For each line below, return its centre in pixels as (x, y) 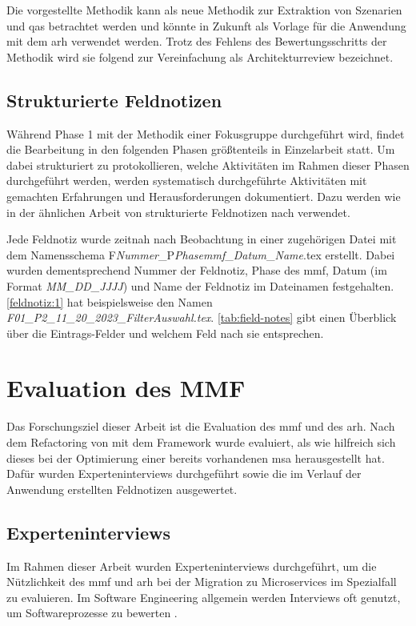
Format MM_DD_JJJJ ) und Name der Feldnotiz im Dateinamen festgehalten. (200, 285)
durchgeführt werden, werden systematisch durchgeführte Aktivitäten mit (187, 181)
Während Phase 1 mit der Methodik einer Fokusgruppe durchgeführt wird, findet (206, 133)
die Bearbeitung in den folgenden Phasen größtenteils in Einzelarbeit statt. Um (201, 149)
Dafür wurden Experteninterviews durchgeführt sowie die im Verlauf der (184, 474)
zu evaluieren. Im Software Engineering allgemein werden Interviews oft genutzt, (204, 597)
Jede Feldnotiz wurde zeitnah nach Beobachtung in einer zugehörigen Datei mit (202, 239)
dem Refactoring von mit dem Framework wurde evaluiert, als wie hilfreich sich (201, 442)
